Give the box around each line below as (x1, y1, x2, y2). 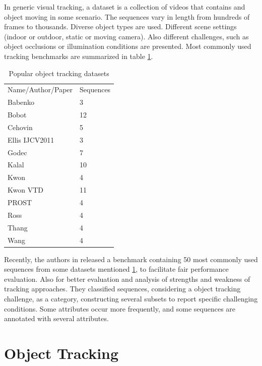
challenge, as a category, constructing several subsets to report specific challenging (4, 293, 258, 303)
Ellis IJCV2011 (8, 134, 54, 145)
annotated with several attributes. (4, 313, 109, 324)
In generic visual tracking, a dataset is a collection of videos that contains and (4, 2, 245, 12)
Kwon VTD (8, 185, 43, 195)
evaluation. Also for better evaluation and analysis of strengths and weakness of (4, 273, 250, 284)
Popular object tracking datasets (9, 68, 109, 78)
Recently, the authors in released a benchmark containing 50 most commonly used (4, 254, 258, 264)
